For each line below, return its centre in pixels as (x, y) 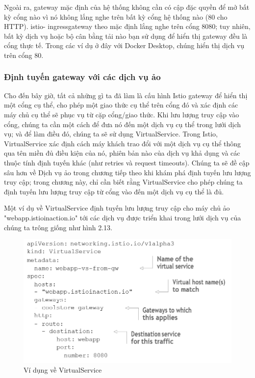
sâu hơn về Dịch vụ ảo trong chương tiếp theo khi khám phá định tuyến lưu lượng (127, 172)
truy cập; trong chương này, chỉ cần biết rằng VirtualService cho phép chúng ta (123, 182)
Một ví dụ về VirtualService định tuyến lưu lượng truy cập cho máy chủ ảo (117, 208)
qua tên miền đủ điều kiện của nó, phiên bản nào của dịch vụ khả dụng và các (122, 153)
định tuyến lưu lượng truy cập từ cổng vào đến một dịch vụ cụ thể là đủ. (114, 191)
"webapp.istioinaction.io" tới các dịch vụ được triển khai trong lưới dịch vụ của (123, 217)
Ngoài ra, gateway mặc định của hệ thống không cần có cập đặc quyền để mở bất (127, 7)
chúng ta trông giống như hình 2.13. (58, 227)
